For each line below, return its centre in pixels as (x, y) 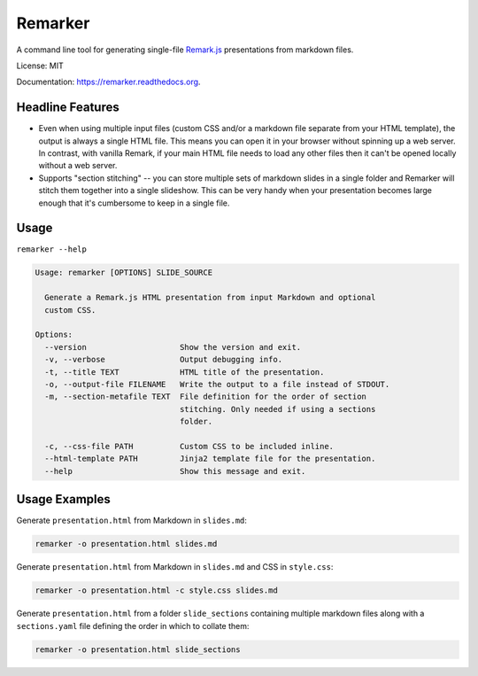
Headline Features (68, 108)
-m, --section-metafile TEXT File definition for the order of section (206, 397)
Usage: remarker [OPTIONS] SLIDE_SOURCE (123, 273)
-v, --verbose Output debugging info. (164, 360)
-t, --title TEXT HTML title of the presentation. (185, 372)
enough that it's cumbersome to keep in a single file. (134, 203)
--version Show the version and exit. (173, 347)
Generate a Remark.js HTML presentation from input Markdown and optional (210, 298)
